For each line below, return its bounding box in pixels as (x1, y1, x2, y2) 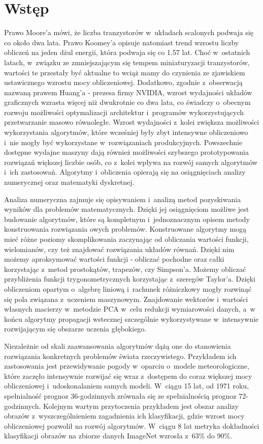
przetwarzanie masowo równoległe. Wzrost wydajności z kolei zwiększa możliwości (4, 117, 259, 127)
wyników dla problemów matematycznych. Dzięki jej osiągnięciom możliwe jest (4, 204, 249, 214)
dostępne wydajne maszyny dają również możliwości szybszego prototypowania (4, 147, 249, 157)
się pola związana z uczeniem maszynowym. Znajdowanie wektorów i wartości (4, 293, 248, 304)
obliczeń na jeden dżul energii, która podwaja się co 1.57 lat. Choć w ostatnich (4, 47, 250, 58)
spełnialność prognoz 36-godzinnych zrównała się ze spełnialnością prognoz (4, 390, 237, 401)
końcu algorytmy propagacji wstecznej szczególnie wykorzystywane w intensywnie (4, 313, 259, 324)
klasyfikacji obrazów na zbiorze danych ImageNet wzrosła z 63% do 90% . (4, 430, 233, 441)
